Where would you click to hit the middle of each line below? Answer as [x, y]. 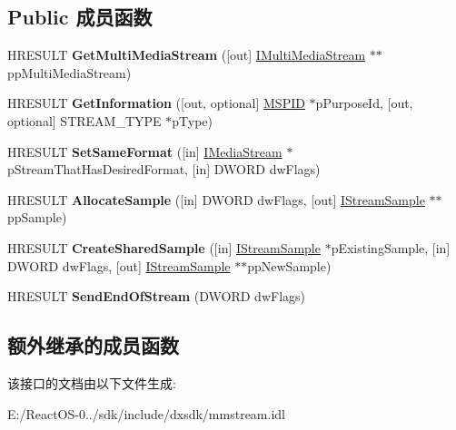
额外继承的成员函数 [93, 345]
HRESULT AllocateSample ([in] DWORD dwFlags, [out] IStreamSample [216, 199]
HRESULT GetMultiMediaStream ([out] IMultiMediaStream [187, 55]
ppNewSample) [289, 265]
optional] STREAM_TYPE [84, 120]
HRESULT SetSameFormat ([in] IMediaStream [145, 151]
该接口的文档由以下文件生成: [92, 382]
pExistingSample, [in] [391, 247]
